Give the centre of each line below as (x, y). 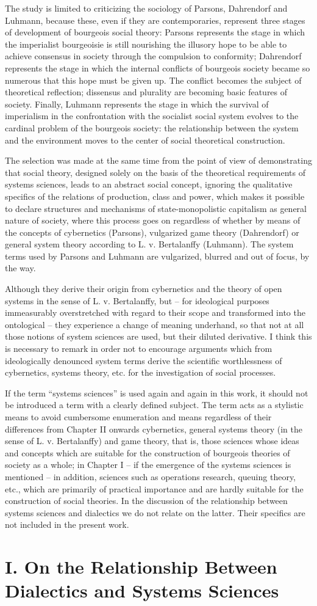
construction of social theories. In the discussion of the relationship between (146, 501)
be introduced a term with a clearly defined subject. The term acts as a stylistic (154, 405)
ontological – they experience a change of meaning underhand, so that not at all (155, 324)
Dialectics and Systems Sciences (142, 590)
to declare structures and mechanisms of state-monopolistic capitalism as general (156, 208)
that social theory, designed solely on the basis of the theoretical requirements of (155, 172)
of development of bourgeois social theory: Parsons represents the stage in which (155, 32)
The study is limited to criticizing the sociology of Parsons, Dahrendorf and (146, 8)
